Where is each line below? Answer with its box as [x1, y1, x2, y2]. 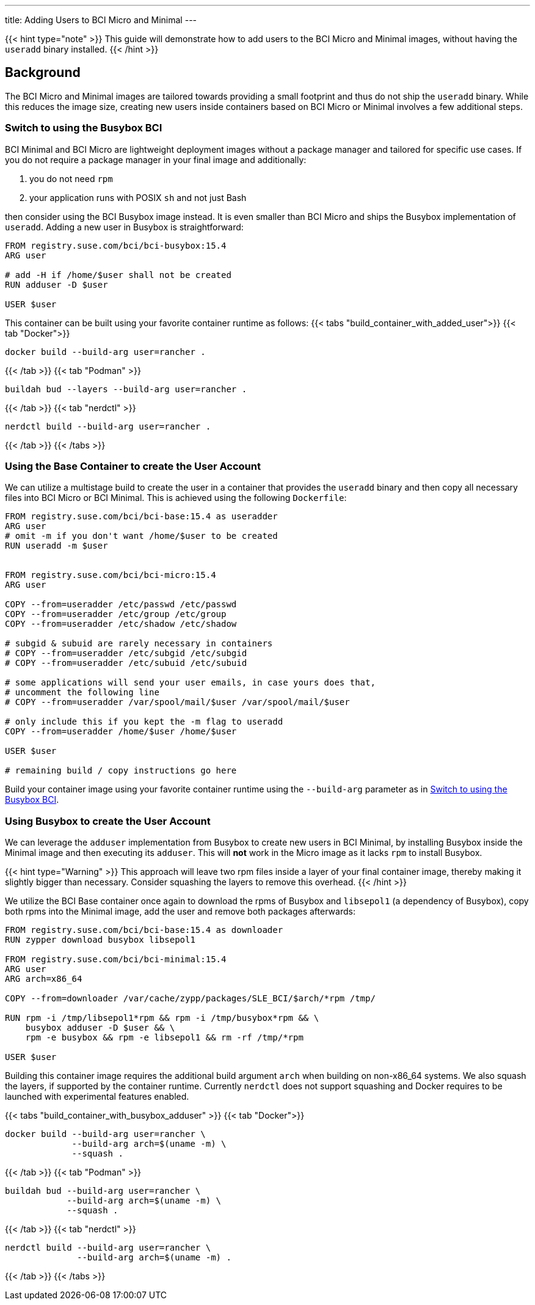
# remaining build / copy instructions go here [5, 766, 237, 776]
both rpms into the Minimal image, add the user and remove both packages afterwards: [5, 906, 355, 917]
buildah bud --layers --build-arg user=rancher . [5, 384, 247, 394]
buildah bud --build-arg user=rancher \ [5, 1186, 201, 1196]
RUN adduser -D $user [5, 279, 108, 290]
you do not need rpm [29, 173, 113, 184]
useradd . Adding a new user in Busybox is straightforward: [5, 221, 244, 232]
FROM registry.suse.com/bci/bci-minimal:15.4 [5, 954, 227, 965]
